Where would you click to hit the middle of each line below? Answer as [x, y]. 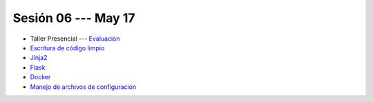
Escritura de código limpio [67, 48]
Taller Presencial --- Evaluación [75, 39]
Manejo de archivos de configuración [83, 87]
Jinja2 [39, 58]
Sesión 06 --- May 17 [74, 18]
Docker [40, 77]
